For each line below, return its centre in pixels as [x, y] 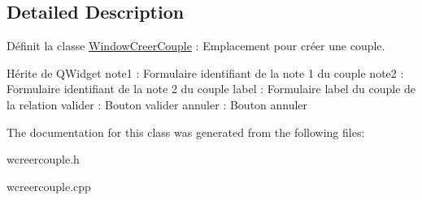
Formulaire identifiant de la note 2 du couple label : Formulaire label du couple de [211, 89]
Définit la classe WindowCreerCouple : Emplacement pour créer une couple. [196, 46]
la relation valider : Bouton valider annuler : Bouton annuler [157, 104]
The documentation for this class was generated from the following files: [186, 132]
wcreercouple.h [43, 159]
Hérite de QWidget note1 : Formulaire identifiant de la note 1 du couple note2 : [205, 72]
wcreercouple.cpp [49, 186]
